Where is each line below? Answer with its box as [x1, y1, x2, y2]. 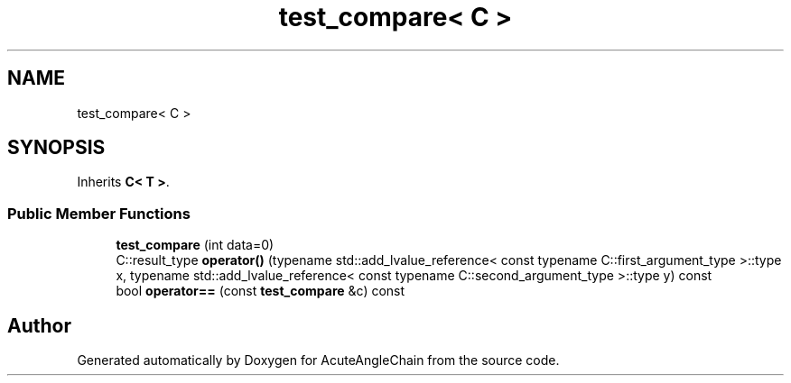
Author [7, 314, 71, 337]
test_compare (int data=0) [116, 237, 275, 253]
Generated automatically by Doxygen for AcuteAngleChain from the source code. [77, 352, 560, 369]
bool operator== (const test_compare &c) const [116, 283, 405, 299]
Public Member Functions [7, 204, 191, 223]
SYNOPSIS [7, 136, 106, 160]
